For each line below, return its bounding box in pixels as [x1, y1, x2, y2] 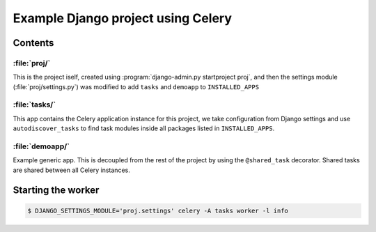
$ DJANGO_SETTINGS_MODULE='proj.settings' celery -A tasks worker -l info [27, 206, 289, 215]
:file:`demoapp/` [13, 141, 70, 151]
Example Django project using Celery [13, 10, 233, 26]
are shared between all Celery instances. [13, 166, 130, 174]
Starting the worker [13, 184, 100, 196]
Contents [13, 37, 54, 49]
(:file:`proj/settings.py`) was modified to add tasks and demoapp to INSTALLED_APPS [13, 82, 260, 91]
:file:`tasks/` [13, 100, 56, 109]
